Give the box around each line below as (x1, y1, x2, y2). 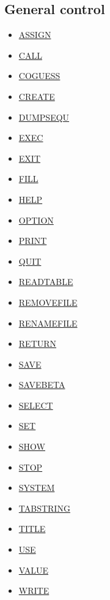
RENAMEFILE (18, 316, 78, 329)
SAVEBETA (18, 378, 65, 391)
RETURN (18, 337, 57, 350)
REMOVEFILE (18, 295, 78, 308)
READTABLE (18, 275, 73, 288)
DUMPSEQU (18, 110, 70, 123)
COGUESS (18, 69, 61, 82)
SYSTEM (18, 481, 55, 494)
